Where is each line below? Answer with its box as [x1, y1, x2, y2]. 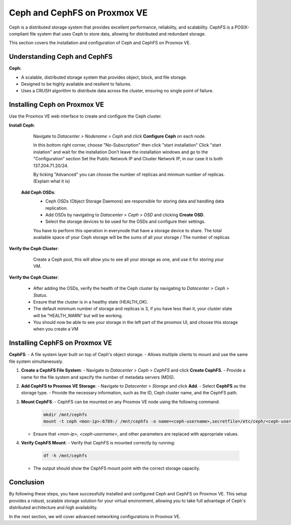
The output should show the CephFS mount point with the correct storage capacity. [33, 465, 201, 471]
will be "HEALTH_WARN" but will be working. [33, 312, 123, 318]
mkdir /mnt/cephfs [43, 412, 87, 417]
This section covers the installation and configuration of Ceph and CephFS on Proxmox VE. [9, 40, 191, 46]
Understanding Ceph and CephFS [9, 52, 113, 61]
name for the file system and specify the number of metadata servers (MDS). [21, 374, 175, 380]
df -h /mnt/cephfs [43, 453, 87, 458]
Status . [33, 292, 48, 298]
